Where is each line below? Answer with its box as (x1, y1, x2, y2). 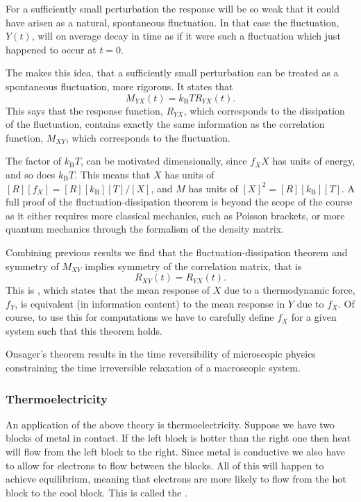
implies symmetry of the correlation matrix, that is (85, 258, 302, 273)
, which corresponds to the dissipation (183, 103, 345, 117)
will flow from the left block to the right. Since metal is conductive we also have (6, 444, 346, 459)
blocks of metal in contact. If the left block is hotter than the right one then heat (6, 430, 351, 445)
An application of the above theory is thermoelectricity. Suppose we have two (6, 417, 335, 431)
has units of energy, (272, 153, 355, 168)
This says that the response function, (6, 103, 163, 117)
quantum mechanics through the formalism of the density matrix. (6, 221, 284, 236)
